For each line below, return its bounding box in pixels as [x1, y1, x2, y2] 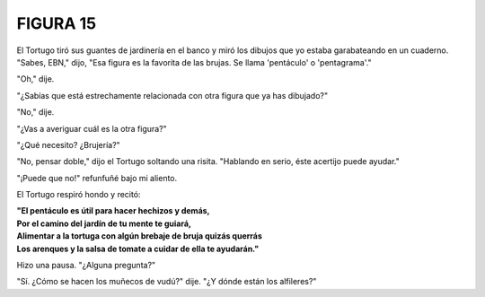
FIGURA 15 [16, 13, 97, 33]
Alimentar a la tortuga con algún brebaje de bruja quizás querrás [16, 231, 262, 241]
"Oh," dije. [16, 74, 55, 84]
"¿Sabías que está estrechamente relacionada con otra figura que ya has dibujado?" [16, 90, 328, 100]
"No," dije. [16, 107, 55, 118]
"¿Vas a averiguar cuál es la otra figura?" [16, 123, 168, 134]
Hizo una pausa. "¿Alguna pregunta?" [16, 260, 156, 271]
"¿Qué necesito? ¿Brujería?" [16, 139, 120, 150]
